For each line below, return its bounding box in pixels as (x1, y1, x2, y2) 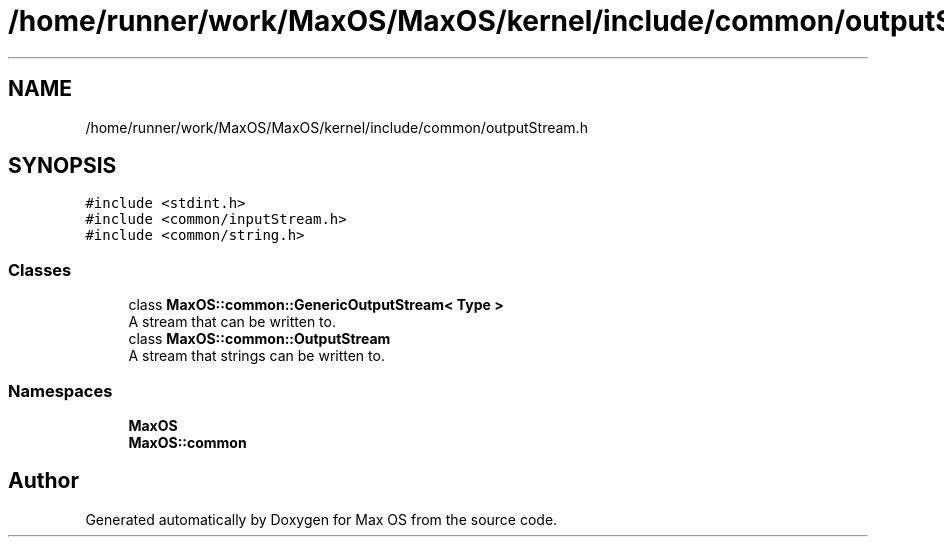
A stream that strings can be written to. (128, 347, 385, 365)
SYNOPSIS (8, 153, 117, 179)
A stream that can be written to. (128, 313, 336, 331)
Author (8, 468, 79, 494)
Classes (8, 259, 72, 280)
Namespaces (8, 380, 113, 401)
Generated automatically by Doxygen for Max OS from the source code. (85, 510, 558, 528)
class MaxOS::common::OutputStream (128, 330, 391, 348)
